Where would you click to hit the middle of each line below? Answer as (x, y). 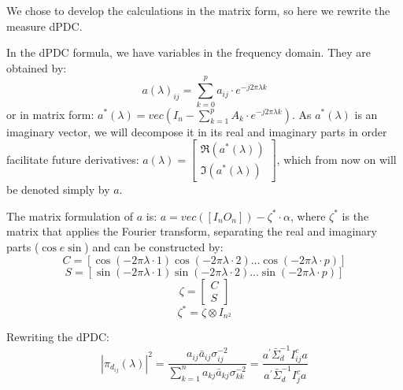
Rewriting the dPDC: (58, 337)
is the (355, 215)
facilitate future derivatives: (73, 159)
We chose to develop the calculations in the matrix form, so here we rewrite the (198, 10)
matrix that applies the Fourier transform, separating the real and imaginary (192, 231)
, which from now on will (336, 159)
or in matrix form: (50, 114)
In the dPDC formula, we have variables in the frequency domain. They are (189, 52)
